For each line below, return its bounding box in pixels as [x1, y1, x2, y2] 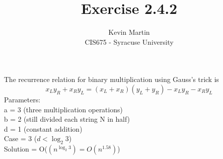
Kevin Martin [108, 27, 150, 37]
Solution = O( [4, 144, 48, 154]
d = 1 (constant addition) [4, 123, 82, 134]
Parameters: [4, 94, 41, 104]
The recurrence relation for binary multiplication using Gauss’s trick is [4, 74, 219, 84]
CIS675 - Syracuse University [84, 36, 174, 47]
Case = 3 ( [4, 133, 37, 144]
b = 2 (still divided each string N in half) [4, 114, 130, 124]
